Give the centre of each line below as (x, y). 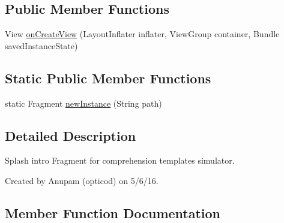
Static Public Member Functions (108, 78)
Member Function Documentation (113, 213)
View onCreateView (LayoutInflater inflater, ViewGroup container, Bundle (142, 34)
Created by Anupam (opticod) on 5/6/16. (82, 180)
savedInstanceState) (41, 45)
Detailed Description (71, 135)
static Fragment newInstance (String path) (83, 103)
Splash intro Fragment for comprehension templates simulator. (120, 160)
